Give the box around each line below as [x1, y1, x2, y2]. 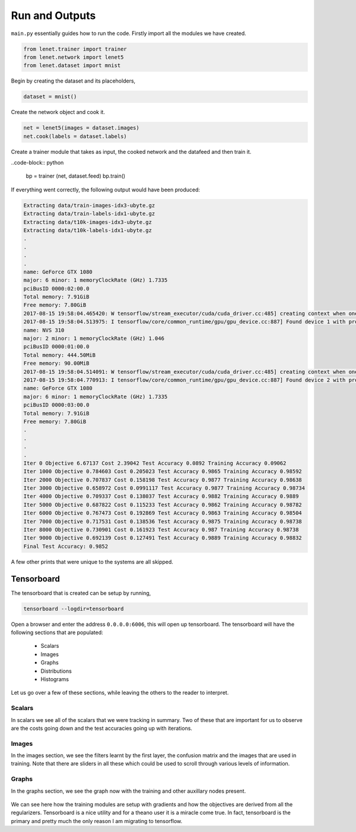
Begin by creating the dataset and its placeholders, [11, 77, 136, 84]
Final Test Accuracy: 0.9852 [23, 543, 109, 550]
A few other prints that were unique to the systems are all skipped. [11, 558, 173, 565]
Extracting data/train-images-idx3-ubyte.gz [23, 202, 155, 209]
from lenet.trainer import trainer [23, 45, 127, 52]
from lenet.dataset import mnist [23, 62, 121, 69]
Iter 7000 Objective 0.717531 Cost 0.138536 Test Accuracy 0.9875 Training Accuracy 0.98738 [23, 518, 302, 525]
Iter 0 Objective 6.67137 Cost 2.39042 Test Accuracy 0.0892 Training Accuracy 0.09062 [23, 459, 287, 467]
